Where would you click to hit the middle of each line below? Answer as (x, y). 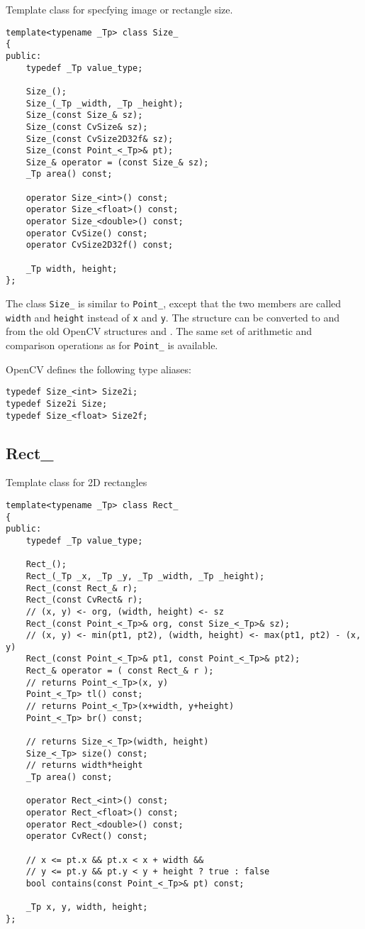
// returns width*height (84, 765)
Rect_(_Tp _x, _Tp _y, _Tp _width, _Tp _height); (145, 576)
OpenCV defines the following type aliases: (99, 369)
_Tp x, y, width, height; (87, 907)
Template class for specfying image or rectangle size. (119, 9)
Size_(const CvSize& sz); (87, 127)
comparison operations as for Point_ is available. (112, 345)
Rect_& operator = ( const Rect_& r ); (120, 671)
